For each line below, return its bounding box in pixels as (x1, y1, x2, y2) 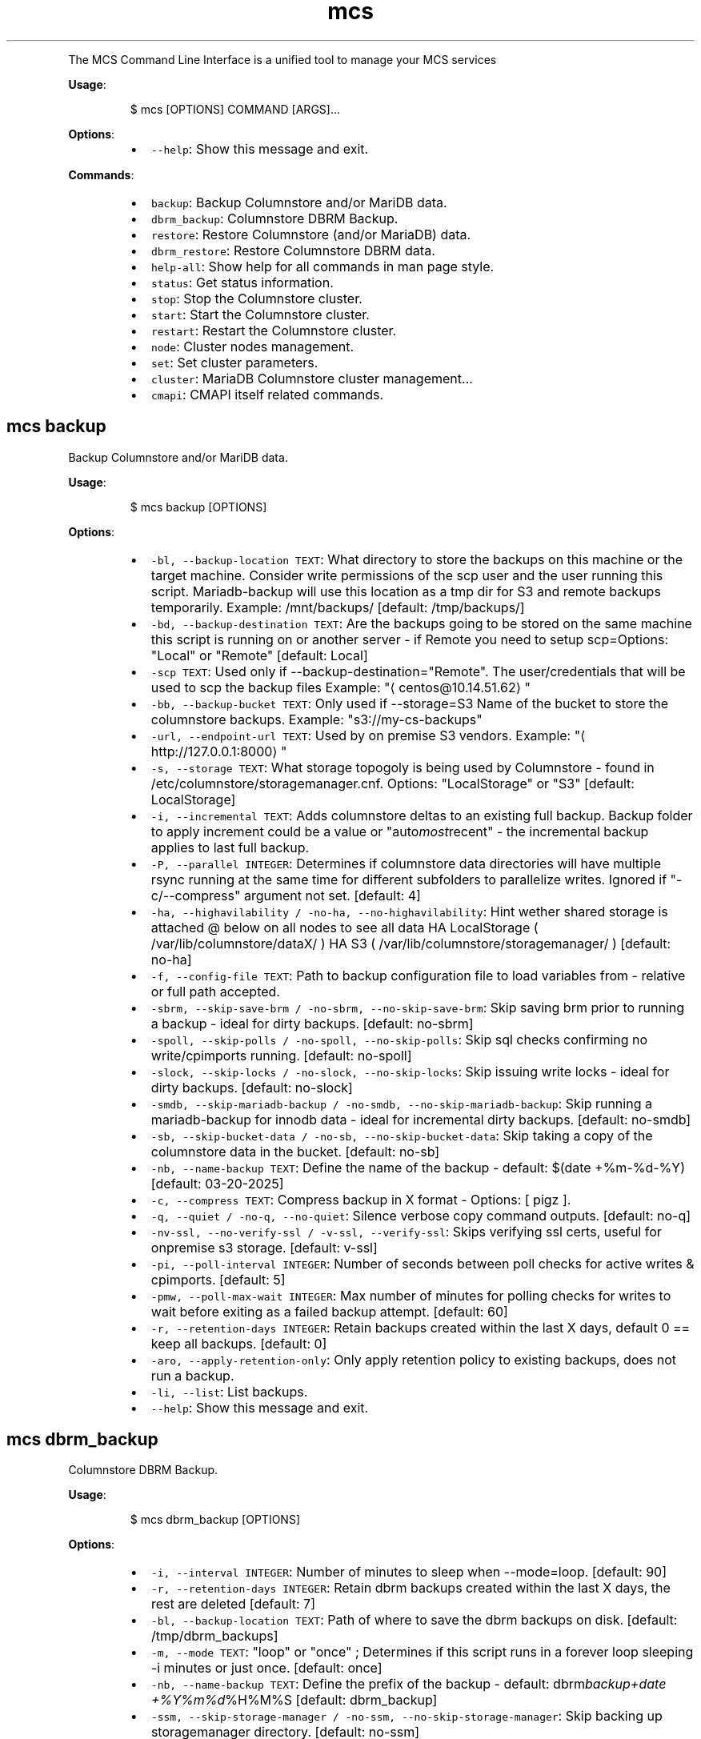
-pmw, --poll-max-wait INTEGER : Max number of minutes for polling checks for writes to (150, 1287, 671, 1304)
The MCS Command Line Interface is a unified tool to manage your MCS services (68, 52, 497, 66)
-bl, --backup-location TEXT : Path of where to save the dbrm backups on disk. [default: (150, 1612, 678, 1629)
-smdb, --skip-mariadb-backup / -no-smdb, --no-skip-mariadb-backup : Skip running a (150, 1095, 652, 1112)
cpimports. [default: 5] (150, 1271, 286, 1288)
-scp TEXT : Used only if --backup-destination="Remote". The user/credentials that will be (150, 663, 686, 679)
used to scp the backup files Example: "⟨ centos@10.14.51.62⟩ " (150, 679, 531, 695)
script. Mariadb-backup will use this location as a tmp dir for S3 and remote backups (150, 583, 661, 599)
